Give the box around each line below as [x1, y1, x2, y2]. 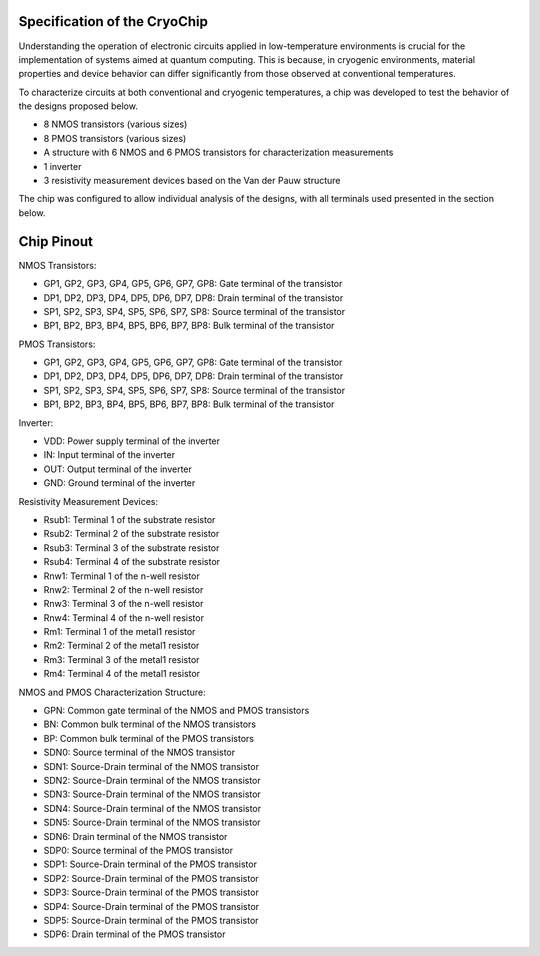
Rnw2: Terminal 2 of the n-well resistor [43, 583, 204, 595]
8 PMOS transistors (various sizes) [43, 132, 187, 144]
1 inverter [43, 160, 82, 172]
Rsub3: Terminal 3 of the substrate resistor [43, 541, 220, 554]
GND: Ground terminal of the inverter [43, 477, 196, 489]
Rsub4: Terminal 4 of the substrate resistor [43, 556, 220, 568]
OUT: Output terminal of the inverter [43, 463, 192, 475]
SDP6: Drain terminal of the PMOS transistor [43, 928, 226, 940]
